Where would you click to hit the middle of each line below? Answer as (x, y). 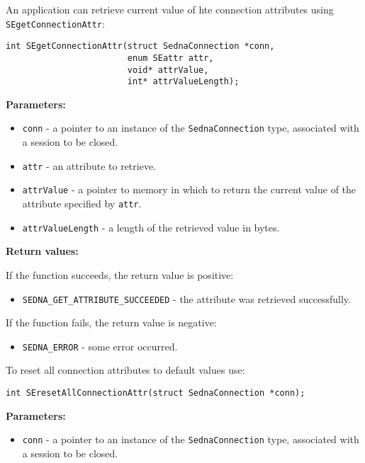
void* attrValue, (168, 70)
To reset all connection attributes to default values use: (125, 370)
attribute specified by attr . (82, 204)
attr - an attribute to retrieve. (89, 165)
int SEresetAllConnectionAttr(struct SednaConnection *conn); (156, 393)
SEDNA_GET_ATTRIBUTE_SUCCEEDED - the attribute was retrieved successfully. (186, 298)
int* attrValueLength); (183, 82)
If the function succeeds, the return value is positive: (120, 274)
